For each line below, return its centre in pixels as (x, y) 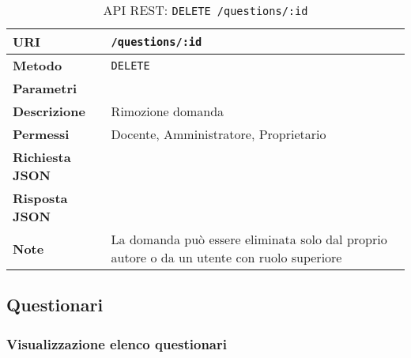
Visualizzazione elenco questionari (117, 343)
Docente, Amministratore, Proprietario (219, 134)
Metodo (38, 65)
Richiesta (42, 157)
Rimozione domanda (168, 111)
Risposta (40, 198)
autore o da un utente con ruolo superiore (226, 257)
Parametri (45, 88)
